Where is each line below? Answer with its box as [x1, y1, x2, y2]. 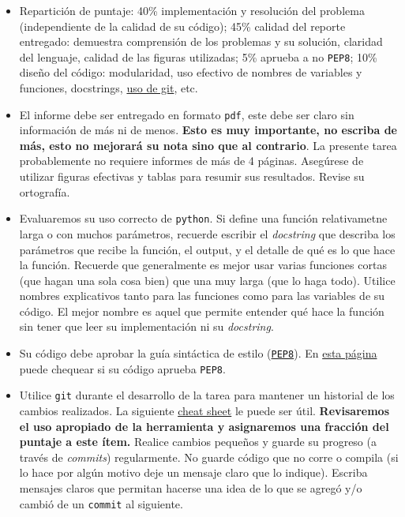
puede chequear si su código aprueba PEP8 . [19, 360, 226, 377]
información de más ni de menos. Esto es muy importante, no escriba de [19, 122, 397, 138]
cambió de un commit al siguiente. [19, 495, 183, 511]
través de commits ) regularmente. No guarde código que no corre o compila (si [19, 448, 399, 465]
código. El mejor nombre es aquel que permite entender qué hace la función [19, 302, 384, 319]
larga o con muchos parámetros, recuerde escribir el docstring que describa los [19, 225, 396, 242]
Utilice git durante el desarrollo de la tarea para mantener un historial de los [19, 387, 395, 403]
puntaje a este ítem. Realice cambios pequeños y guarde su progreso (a [19, 433, 377, 450]
